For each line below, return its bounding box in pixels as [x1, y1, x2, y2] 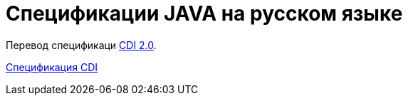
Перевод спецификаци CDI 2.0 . [6, 38, 157, 51]
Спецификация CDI [6, 60, 98, 73]
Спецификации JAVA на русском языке [6, 1, 403, 26]
